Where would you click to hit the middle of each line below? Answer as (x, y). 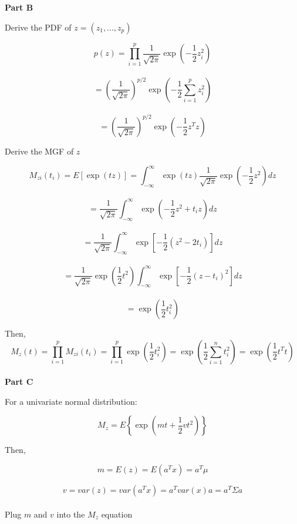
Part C (19, 382)
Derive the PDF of (38, 27)
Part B (19, 7)
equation (117, 514)
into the (71, 514)
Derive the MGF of (39, 151)
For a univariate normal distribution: (71, 401)
